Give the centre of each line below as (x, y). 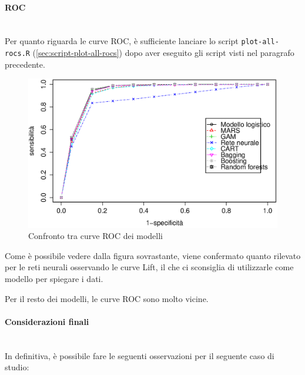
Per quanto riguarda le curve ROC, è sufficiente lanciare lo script (122, 41)
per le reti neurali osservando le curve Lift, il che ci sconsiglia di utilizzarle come (149, 267)
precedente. (25, 64)
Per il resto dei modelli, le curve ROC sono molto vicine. (107, 298)
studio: (17, 367)
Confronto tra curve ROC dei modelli (95, 236)
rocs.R (17, 54)
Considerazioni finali (47, 321)
